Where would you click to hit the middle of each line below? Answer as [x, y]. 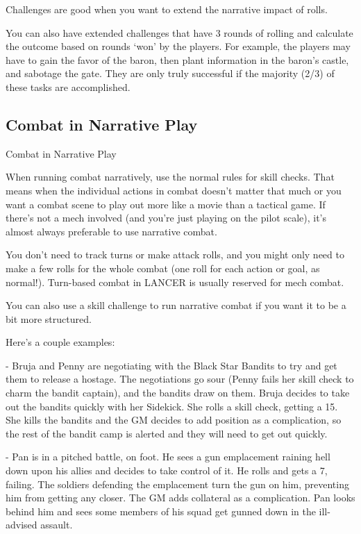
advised [22, 525]
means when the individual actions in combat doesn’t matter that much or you [174, 190]
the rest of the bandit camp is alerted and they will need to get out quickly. [167, 433]
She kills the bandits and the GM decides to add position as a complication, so [174, 420]
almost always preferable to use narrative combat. [111, 231]
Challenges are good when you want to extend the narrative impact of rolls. [167, 9]
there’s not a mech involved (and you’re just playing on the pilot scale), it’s [166, 218]
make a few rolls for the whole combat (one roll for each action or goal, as [163, 268]
